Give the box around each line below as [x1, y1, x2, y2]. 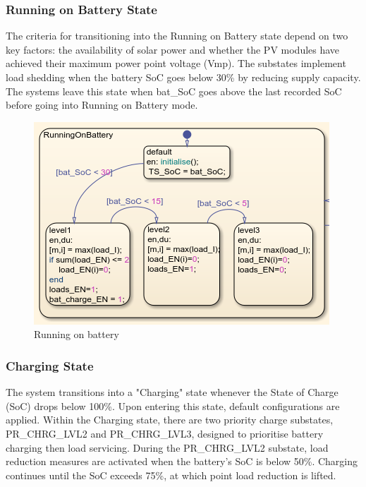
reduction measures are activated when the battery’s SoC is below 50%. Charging [6, 454, 358, 469]
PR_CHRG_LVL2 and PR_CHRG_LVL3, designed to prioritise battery [6, 426, 324, 440]
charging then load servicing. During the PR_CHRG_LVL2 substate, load [6, 440, 329, 455]
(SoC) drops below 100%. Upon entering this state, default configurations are [6, 398, 340, 413]
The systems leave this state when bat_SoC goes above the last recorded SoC [6, 83, 342, 98]
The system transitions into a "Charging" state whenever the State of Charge [6, 385, 338, 399]
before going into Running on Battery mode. [6, 97, 198, 112]
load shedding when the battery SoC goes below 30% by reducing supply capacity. [6, 70, 361, 84]
